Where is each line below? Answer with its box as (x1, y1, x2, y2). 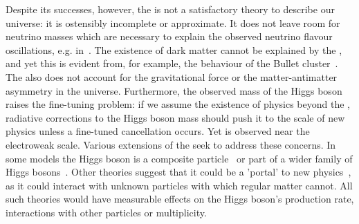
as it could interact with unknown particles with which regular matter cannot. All (6, 178, 353, 192)
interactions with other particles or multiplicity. (6, 205, 207, 219)
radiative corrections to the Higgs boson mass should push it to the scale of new (6, 110, 345, 124)
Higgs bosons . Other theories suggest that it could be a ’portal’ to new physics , (6, 165, 351, 179)
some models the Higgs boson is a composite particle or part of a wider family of (6, 151, 353, 165)
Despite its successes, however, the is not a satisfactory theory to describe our (6, 2, 335, 16)
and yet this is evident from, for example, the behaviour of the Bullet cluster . (6, 56, 338, 71)
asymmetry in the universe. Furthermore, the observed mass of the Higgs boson (6, 83, 342, 97)
